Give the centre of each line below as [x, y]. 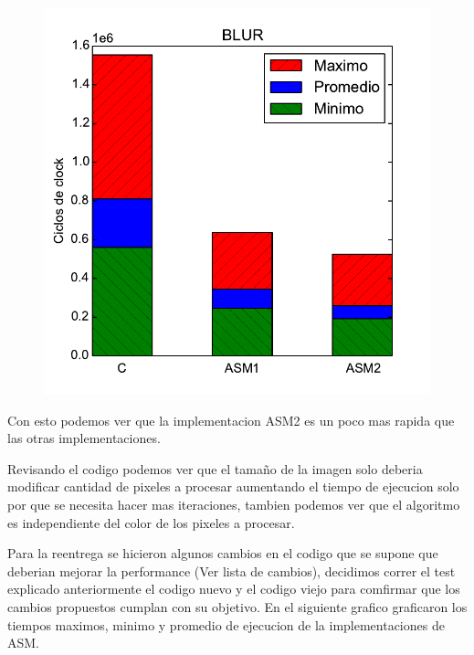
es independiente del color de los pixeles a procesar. [151, 522]
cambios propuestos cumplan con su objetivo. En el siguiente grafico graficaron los [237, 606]
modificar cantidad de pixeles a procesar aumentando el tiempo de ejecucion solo [233, 486]
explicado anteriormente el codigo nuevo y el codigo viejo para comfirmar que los [234, 589]
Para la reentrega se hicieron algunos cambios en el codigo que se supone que [223, 553]
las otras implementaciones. [84, 438]
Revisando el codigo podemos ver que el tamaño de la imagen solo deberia [215, 468]
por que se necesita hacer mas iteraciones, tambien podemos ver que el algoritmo [234, 504]
